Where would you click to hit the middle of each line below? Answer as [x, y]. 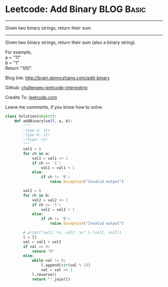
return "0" [43, 251]
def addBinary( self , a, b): [43, 121]
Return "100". [19, 68]
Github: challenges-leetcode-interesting [46, 87]
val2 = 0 [32, 191]
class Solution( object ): [31, 116]
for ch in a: [37, 154]
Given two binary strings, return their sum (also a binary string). [70, 42]
